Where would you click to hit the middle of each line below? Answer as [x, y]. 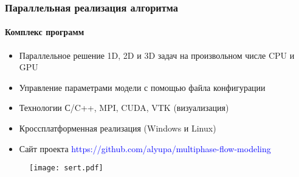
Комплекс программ [45, 32]
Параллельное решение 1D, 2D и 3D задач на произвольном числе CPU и [157, 55]
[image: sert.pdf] [66, 168]
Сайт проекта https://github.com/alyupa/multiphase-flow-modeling [145, 148]
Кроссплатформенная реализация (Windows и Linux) [118, 128]
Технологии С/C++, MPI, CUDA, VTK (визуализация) [124, 108]
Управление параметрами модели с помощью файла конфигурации [142, 87]
